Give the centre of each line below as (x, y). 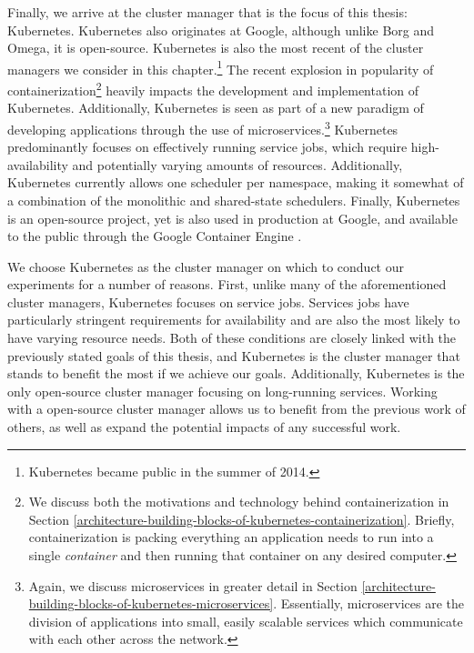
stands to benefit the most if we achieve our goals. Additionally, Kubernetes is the (236, 373)
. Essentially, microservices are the (369, 603)
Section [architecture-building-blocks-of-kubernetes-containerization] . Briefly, (242, 519)
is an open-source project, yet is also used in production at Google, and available (232, 218)
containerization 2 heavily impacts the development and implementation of (213, 89)
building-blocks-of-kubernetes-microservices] (151, 603)
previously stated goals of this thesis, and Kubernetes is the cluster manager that (234, 355)
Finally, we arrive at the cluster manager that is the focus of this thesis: (207, 12)
